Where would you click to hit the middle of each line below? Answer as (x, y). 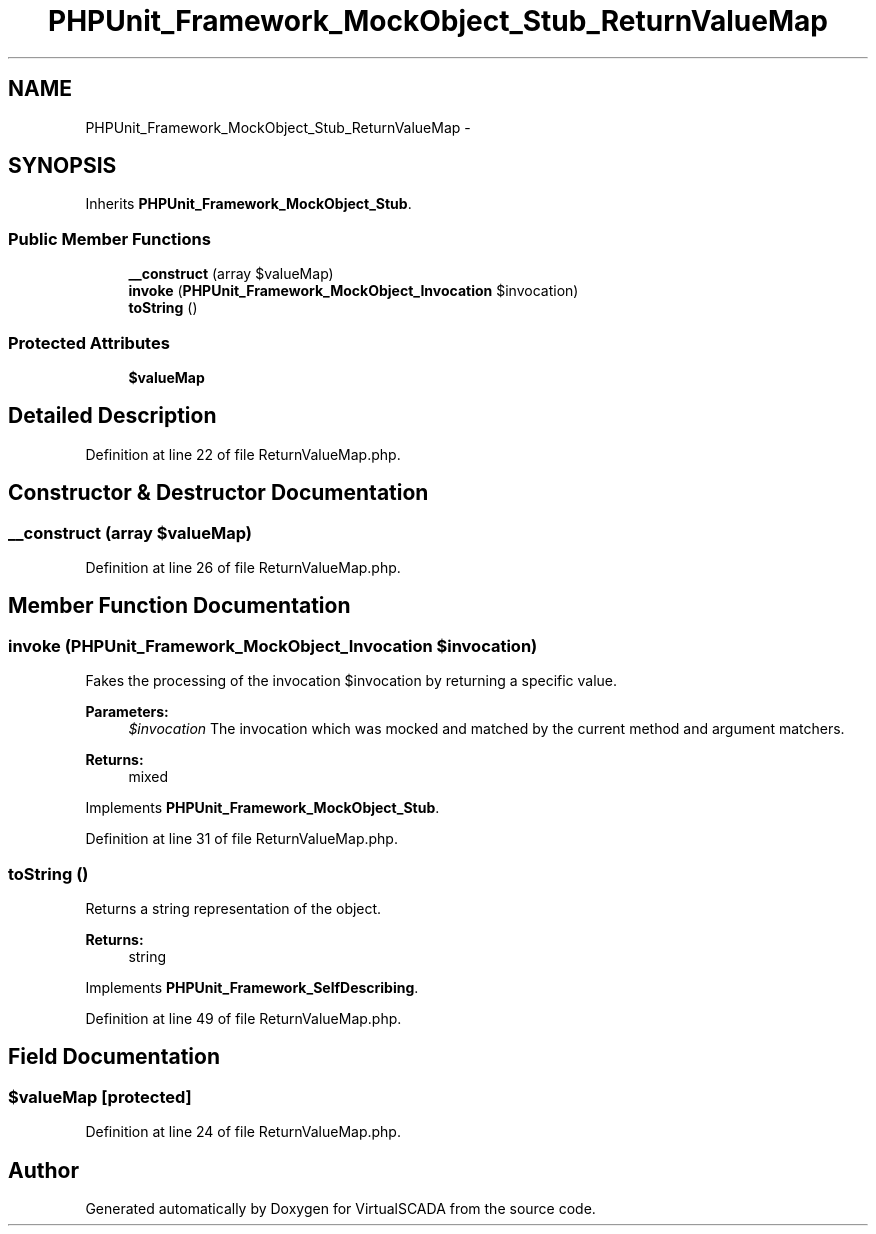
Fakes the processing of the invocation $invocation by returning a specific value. (351, 681)
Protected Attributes (89, 342)
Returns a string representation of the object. (233, 908)
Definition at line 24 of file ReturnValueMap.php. (243, 1132)
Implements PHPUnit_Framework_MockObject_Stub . (262, 808)
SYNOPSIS (62, 166)
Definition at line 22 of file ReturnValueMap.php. (243, 454)
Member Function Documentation (179, 606)
